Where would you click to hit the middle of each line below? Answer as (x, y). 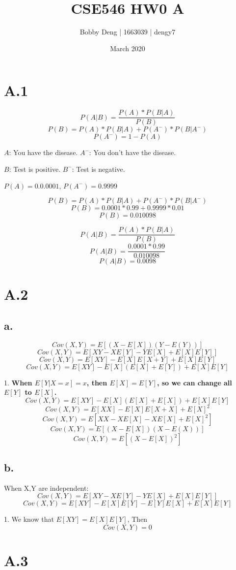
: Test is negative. (98, 169)
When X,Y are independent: (46, 488)
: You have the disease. (43, 152)
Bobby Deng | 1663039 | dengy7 (128, 32)
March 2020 (128, 48)
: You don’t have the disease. (132, 152)
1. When (18, 382)
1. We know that (29, 519)
